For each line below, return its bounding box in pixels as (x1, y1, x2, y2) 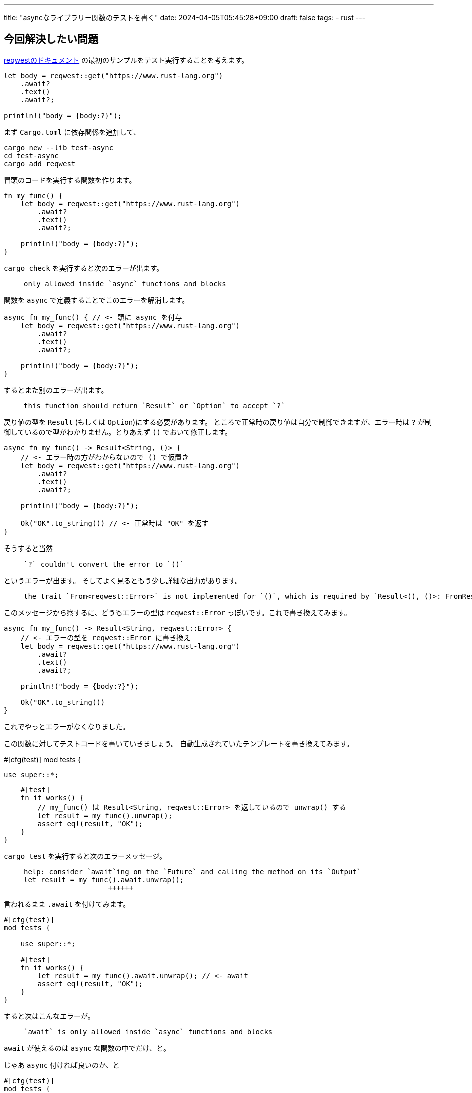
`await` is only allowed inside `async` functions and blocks (24, 1027, 273, 1036)
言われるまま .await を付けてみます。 (4, 899, 130, 908)
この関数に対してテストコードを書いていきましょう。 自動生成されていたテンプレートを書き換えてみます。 (4, 739, 354, 748)
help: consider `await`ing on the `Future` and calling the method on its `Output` (24, 867, 361, 876)
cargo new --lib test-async (4, 143, 114, 152)
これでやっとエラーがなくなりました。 (4, 722, 130, 731)
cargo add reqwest (4, 159, 76, 168)
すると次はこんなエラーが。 (4, 1011, 95, 1020)
